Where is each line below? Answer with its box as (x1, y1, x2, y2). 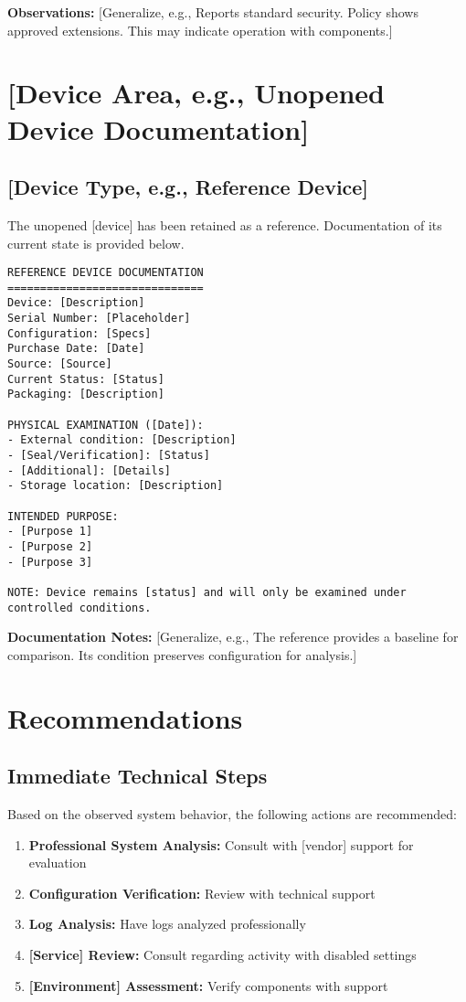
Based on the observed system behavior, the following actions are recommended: (7, 805, 457, 823)
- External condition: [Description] (7, 433, 237, 447)
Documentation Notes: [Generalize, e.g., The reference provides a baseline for (7, 627, 459, 646)
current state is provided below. (7, 233, 185, 252)
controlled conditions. (7, 601, 152, 614)
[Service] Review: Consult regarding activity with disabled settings (28, 944, 417, 964)
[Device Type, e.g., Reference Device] (7, 173, 369, 201)
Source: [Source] (7, 357, 112, 371)
